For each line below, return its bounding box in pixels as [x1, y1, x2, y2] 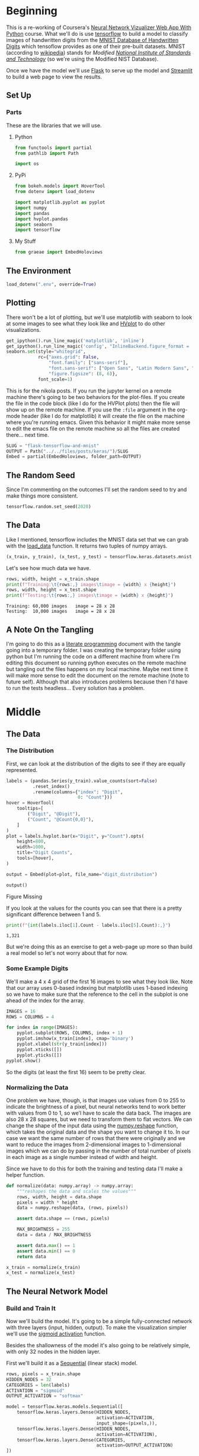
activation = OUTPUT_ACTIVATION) [96, 1442, 174, 1448]
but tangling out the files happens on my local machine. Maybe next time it [6, 665, 188, 672]
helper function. [6, 1171, 46, 1178]
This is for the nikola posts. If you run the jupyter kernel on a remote [6, 387, 172, 394]
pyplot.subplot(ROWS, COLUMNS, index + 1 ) [17, 1030, 123, 1036]
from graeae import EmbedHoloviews [14, 249, 103, 255]
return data [17, 1254, 46, 1259]
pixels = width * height [17, 1199, 78, 1205]
